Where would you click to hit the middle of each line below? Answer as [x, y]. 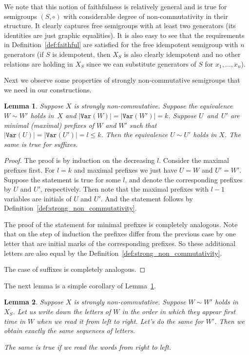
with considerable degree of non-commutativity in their [146, 16]
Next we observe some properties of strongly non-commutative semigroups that [122, 80]
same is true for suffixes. [41, 144]
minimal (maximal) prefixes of [49, 125]
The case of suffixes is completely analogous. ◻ [75, 269]
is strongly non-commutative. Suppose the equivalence [153, 106]
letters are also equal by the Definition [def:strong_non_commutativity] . [113, 253]
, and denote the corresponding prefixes [184, 179]
